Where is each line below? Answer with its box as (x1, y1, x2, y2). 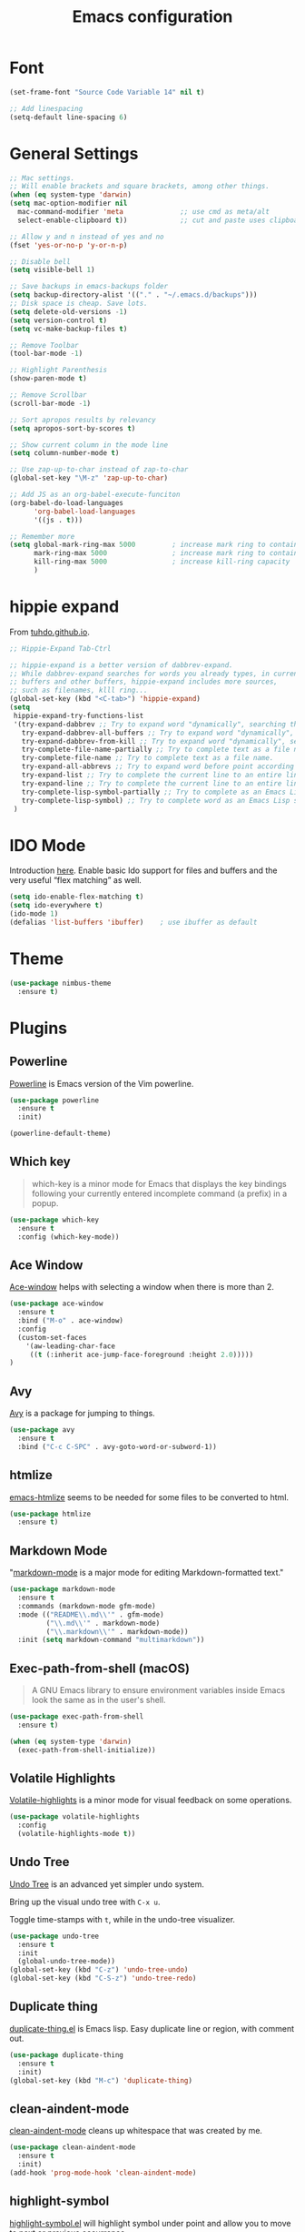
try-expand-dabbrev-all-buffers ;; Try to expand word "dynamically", (21, 728, 295, 737)
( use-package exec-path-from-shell (9, 1712, 144, 1721)
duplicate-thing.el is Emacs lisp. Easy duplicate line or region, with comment (9, 2023, 295, 2034)
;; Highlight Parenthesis (9, 366, 107, 375)
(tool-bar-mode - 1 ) (9, 349, 84, 359)
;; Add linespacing (9, 104, 84, 113)
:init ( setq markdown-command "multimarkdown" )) (17, 1636, 205, 1645)
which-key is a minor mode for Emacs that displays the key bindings (31, 1178, 288, 1189)
